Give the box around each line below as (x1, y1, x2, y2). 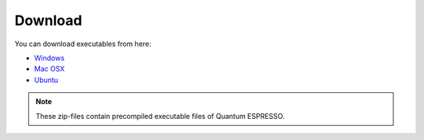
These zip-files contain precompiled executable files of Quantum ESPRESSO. (35, 111, 285, 120)
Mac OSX (34, 64, 65, 74)
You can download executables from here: (14, 39, 152, 48)
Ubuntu (34, 75, 59, 84)
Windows (34, 53, 65, 63)
